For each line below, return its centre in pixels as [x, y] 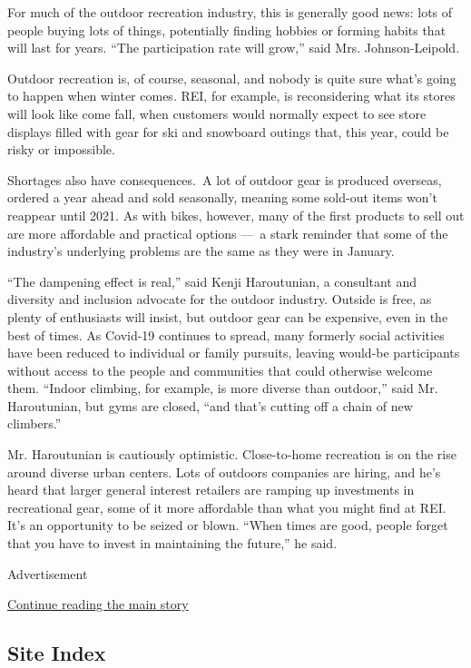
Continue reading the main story [98, 604]
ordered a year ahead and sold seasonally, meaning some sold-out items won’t [222, 197]
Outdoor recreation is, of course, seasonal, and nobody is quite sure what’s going [232, 78]
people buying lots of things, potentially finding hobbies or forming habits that [227, 29]
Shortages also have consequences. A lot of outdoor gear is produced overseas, [225, 179]
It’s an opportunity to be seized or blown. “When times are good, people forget [228, 525]
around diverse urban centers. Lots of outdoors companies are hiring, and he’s [224, 472]
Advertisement [48, 573]
